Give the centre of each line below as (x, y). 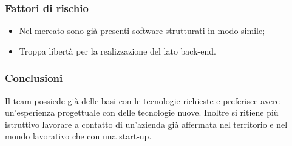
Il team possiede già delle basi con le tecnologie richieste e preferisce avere (142, 100)
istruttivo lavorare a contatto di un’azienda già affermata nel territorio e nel (146, 124)
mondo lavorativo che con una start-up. (78, 136)
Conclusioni (34, 78)
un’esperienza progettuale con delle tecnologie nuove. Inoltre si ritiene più (142, 112)
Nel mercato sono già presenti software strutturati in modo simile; (142, 31)
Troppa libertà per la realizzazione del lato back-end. (117, 51)
